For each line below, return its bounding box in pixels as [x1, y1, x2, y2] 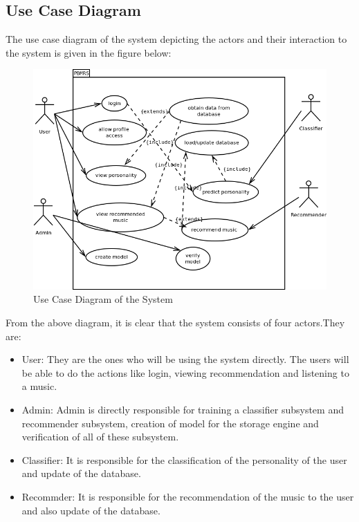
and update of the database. [21, 466, 141, 481]
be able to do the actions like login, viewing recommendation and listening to [21, 365, 349, 380]
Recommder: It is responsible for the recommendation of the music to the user [21, 489, 354, 503]
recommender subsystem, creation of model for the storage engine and [21, 416, 319, 430]
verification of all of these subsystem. [21, 429, 179, 444]
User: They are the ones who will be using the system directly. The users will [21, 352, 349, 366]
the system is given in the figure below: [6, 45, 172, 59]
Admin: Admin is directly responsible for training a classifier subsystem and [21, 402, 344, 416]
